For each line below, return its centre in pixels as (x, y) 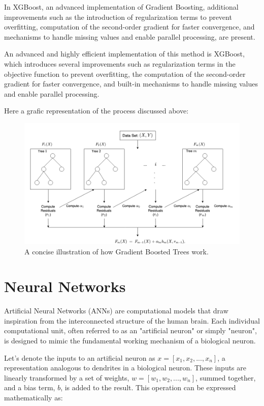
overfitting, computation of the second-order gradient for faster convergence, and (129, 27)
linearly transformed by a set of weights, (67, 377)
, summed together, (226, 377)
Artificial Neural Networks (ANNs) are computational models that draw (116, 311)
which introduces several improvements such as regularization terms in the (120, 63)
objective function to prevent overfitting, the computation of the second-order (125, 74)
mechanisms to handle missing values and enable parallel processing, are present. (130, 36)
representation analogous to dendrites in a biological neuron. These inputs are (125, 368)
